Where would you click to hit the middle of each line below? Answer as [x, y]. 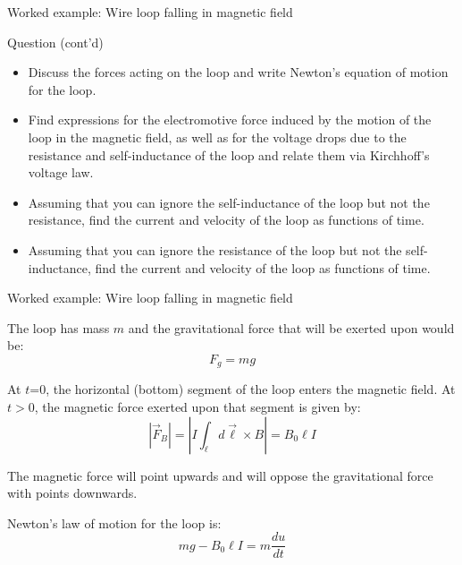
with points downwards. [72, 493]
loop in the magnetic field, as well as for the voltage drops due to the [217, 137]
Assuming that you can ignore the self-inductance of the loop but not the [229, 202]
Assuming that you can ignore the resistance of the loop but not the [215, 249]
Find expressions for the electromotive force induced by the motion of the [230, 120]
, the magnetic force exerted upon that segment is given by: [197, 406]
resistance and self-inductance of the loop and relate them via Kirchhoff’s [229, 154]
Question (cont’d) [55, 42]
